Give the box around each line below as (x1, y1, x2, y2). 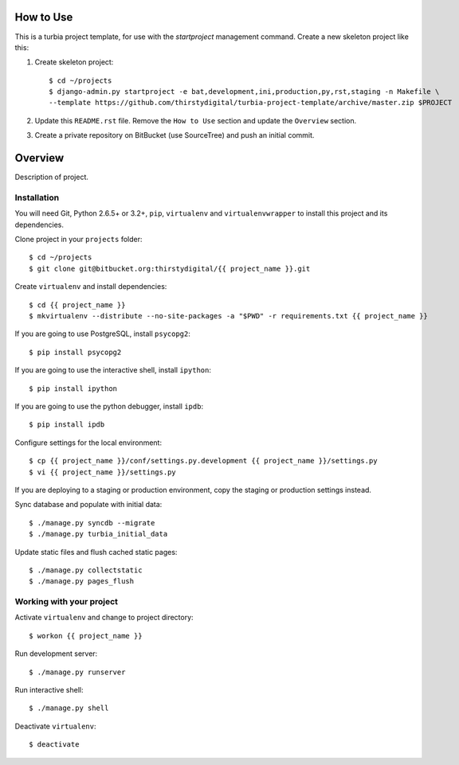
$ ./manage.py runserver (29, 667, 126, 677)
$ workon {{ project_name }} (29, 631, 143, 640)
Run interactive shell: (14, 685, 84, 694)
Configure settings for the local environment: (14, 438, 163, 447)
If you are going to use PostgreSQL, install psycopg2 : (14, 329, 191, 338)
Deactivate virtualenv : (14, 721, 96, 731)
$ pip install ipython (29, 384, 118, 393)
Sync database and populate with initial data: (14, 500, 163, 509)
